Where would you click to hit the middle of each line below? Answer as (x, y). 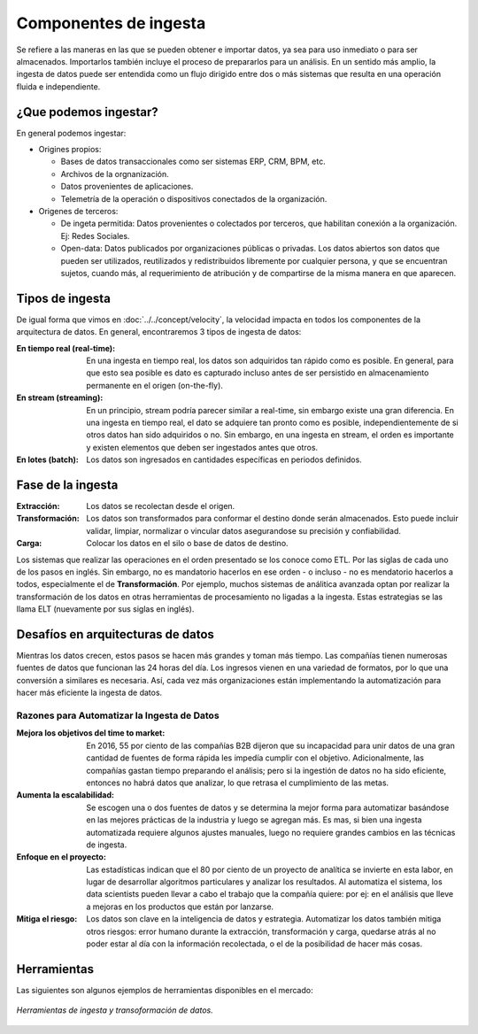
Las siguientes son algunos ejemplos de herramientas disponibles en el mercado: (165, 990)
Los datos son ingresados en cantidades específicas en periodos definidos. (224, 459)
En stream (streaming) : (60, 397)
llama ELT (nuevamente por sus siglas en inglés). (105, 609)
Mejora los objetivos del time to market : (91, 733)
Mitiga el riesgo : (47, 919)
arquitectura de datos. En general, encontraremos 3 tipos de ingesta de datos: (159, 332)
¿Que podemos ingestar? (87, 112)
